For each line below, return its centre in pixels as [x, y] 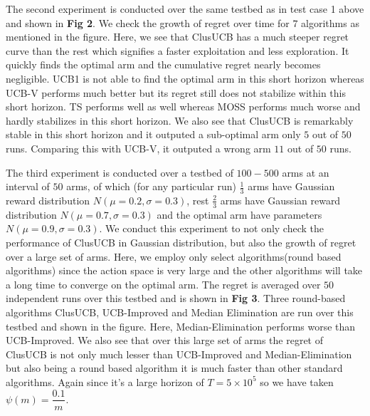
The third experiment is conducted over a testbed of [120, 172]
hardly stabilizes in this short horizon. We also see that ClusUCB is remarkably [180, 120]
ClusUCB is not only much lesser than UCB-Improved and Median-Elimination [179, 354]
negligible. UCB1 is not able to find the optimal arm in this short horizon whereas [185, 78]
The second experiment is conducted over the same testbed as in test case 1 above [185, 9]
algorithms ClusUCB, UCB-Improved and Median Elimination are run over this [180, 312]
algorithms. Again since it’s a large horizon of [105, 381]
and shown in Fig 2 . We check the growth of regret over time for [148, 22]
